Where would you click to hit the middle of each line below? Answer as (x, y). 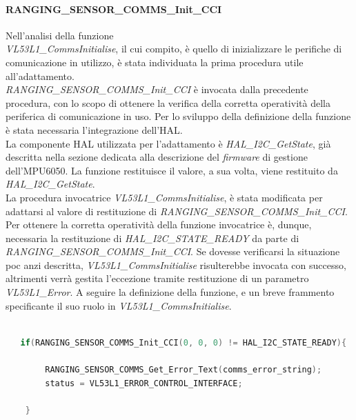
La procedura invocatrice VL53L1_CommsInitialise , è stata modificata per (164, 197)
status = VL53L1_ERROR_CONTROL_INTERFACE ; (144, 383)
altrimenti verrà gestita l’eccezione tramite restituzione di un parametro (157, 278)
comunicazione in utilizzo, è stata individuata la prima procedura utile (155, 62)
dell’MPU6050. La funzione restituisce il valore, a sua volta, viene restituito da (172, 170)
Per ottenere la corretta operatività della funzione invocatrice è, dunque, (159, 224)
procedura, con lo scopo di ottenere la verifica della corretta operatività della (168, 102)
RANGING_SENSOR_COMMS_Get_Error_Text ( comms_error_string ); (184, 370)
